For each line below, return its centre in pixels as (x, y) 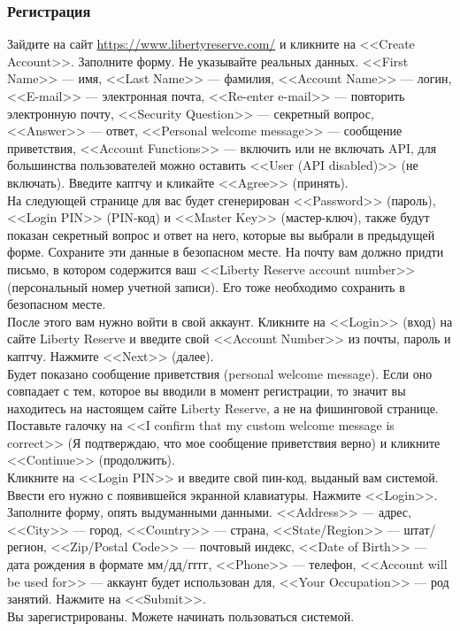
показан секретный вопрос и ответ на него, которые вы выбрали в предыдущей (221, 234)
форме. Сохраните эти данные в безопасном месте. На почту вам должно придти (226, 252)
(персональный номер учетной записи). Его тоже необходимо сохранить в (206, 286)
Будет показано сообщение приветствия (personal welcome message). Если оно (220, 373)
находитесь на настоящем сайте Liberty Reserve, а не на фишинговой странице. (223, 408)
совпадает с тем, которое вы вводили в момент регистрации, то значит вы (207, 391)
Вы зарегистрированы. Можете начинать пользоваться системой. (181, 616)
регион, (27, 546)
